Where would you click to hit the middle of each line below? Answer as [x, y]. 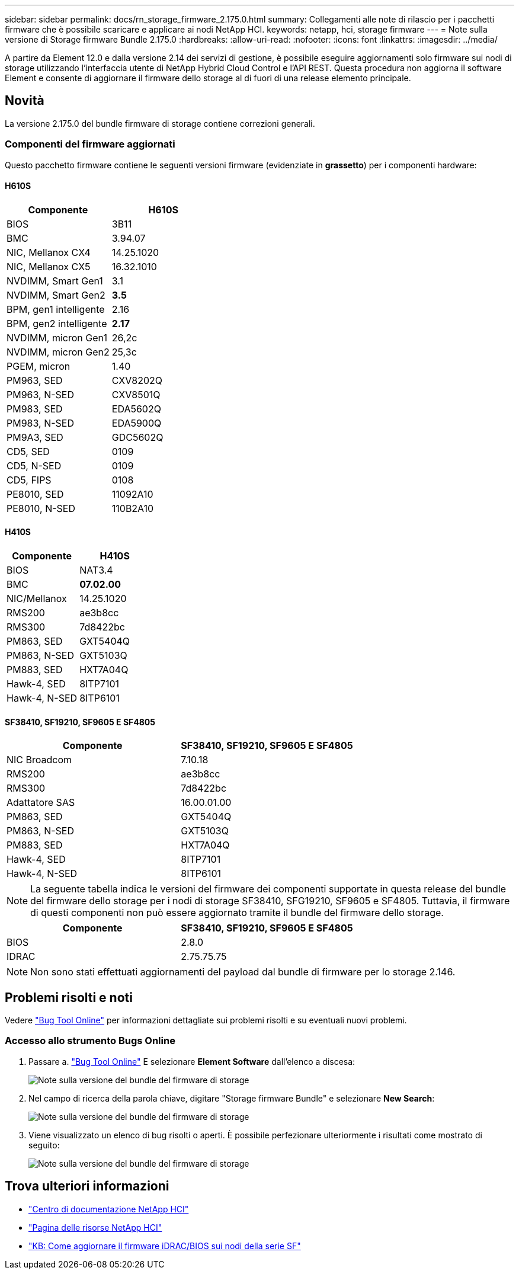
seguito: [44, 1145]
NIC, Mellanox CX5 [49, 266]
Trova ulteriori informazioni [87, 1186]
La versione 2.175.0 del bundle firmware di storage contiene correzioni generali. [160, 123]
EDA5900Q [137, 423]
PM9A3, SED [35, 437]
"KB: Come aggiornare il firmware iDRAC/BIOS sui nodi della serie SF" [165, 1246]
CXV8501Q [136, 394]
